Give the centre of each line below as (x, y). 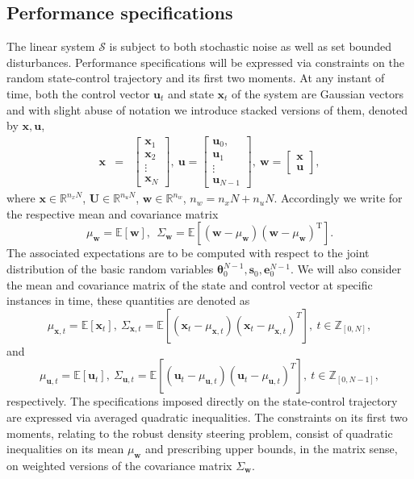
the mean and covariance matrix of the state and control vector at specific (190, 284)
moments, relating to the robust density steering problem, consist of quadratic (200, 433)
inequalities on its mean (65, 449)
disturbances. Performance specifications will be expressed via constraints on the (205, 62)
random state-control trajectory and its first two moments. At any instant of (196, 78)
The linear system (51, 46)
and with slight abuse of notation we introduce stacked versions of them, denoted (207, 109)
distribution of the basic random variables (110, 269)
